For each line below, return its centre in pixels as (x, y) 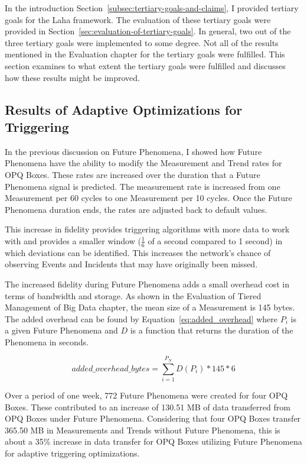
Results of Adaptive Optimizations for (124, 109)
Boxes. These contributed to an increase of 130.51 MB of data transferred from (148, 407)
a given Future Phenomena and (61, 330)
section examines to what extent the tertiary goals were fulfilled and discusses (145, 65)
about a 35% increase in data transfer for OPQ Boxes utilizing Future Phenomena (153, 441)
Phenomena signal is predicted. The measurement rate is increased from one (143, 186)
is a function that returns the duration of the (212, 330)
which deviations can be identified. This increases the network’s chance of (138, 252)
